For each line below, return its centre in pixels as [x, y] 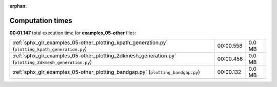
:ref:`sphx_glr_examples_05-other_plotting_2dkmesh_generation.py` [94, 56]
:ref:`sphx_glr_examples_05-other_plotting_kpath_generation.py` [90, 42]
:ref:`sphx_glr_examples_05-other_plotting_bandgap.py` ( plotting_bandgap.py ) [106, 72]
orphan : [18, 6]
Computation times [41, 20]
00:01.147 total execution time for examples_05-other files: [73, 33]
